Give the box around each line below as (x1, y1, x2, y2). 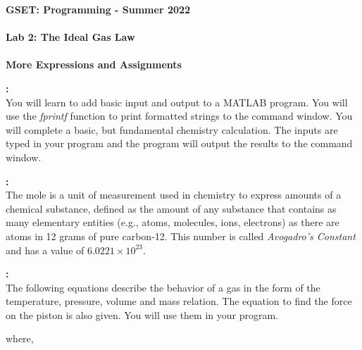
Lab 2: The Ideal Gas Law (6, 30, 135, 44)
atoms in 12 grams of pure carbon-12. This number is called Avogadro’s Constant (6, 228, 356, 243)
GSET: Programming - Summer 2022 (6, 2, 191, 16)
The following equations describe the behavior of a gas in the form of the (6, 280, 320, 294)
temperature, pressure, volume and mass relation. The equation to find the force (6, 294, 352, 308)
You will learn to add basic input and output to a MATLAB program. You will (6, 94, 348, 109)
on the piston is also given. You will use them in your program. (6, 307, 278, 322)
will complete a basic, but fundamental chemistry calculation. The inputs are (6, 122, 338, 137)
